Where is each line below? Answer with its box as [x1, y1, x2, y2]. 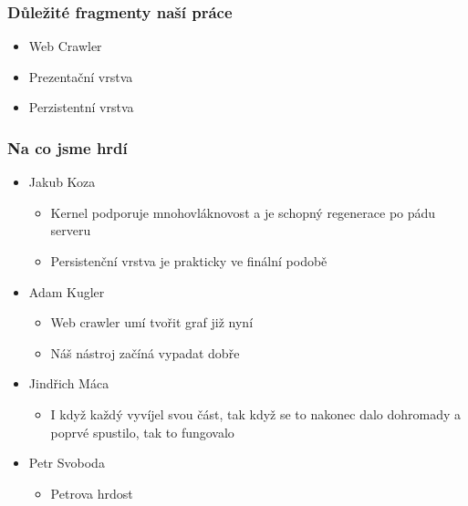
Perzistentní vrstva [28, 98, 134, 117]
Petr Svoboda [28, 453, 105, 472]
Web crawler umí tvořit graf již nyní [50, 313, 254, 332]
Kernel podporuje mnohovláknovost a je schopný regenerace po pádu [50, 202, 436, 222]
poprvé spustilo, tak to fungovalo [50, 422, 234, 441]
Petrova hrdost [50, 483, 133, 502]
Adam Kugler [28, 282, 105, 301]
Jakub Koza [28, 172, 96, 191]
